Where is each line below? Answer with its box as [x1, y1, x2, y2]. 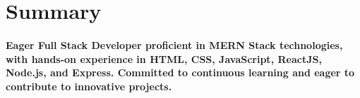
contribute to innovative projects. [6, 78, 172, 93]
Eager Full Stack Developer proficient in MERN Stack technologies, [6, 37, 343, 52]
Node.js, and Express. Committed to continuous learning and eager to [6, 65, 355, 80]
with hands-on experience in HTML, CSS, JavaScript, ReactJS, [6, 51, 322, 66]
